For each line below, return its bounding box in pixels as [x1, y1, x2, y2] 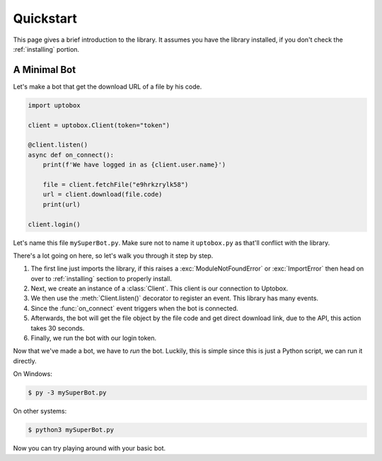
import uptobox [28, 101, 81, 109]
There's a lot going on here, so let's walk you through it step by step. [13, 251, 214, 260]
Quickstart [13, 11, 78, 26]
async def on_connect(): [28, 151, 115, 159]
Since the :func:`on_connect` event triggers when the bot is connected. [30, 304, 238, 312]
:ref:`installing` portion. [13, 45, 80, 53]
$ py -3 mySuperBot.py [28, 389, 107, 397]
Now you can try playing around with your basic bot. [13, 444, 166, 453]
